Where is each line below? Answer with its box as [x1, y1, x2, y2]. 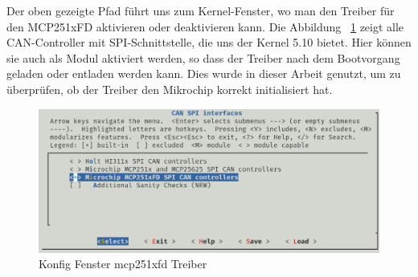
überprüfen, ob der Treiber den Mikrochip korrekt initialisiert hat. [6, 80, 333, 97]
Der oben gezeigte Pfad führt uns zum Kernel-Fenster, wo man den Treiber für [6, 2, 395, 18]
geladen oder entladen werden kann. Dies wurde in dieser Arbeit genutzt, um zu [6, 65, 401, 82]
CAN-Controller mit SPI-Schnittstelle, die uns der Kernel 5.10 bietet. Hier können [6, 34, 412, 51]
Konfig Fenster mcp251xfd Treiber [39, 255, 207, 272]
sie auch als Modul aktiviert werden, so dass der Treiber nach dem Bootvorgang [6, 49, 400, 66]
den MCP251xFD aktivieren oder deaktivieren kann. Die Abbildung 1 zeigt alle [6, 18, 404, 35]
